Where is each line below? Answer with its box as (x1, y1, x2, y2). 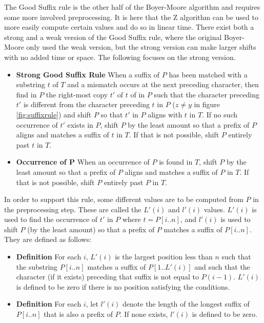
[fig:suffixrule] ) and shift (16, 109, 92, 119)
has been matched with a (169, 69, 248, 79)
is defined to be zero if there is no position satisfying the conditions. (16, 281, 230, 292)
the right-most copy (46, 89, 108, 99)
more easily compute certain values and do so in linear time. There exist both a (4, 22, 254, 32)
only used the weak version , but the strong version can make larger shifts (26, 42, 256, 52)
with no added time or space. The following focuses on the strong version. (4, 51, 236, 62)
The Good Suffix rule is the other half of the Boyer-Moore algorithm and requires (4, 2, 260, 12)
